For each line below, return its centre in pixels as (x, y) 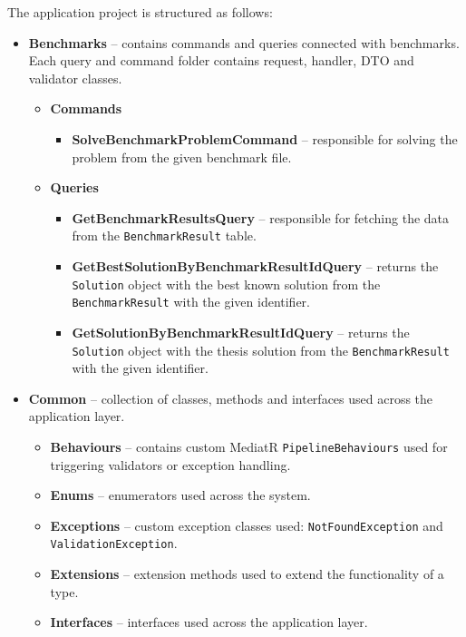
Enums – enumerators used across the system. (180, 495)
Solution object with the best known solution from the (226, 284)
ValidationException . (114, 543)
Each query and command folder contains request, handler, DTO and (221, 60)
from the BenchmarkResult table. (164, 235)
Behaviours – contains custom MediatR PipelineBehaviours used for (249, 446)
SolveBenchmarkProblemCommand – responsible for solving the (265, 138)
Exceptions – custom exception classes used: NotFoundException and (247, 525)
